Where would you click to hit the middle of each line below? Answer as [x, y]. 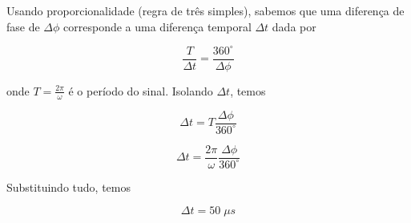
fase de [23, 26]
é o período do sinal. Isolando [141, 90]
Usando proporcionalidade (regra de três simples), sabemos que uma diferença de [205, 10]
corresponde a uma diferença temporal [157, 26]
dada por [294, 26]
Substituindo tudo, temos [68, 187]
